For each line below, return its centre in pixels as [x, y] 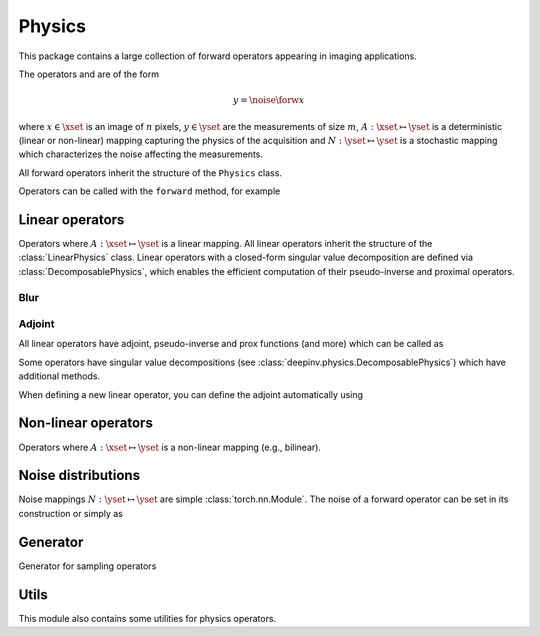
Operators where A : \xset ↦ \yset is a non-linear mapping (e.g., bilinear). [170, 447]
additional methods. [59, 376]
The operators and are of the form [89, 74]
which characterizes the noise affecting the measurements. [141, 154]
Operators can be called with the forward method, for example [149, 191]
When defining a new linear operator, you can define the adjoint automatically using [191, 394]
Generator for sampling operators [87, 566]
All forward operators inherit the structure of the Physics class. [150, 172]
